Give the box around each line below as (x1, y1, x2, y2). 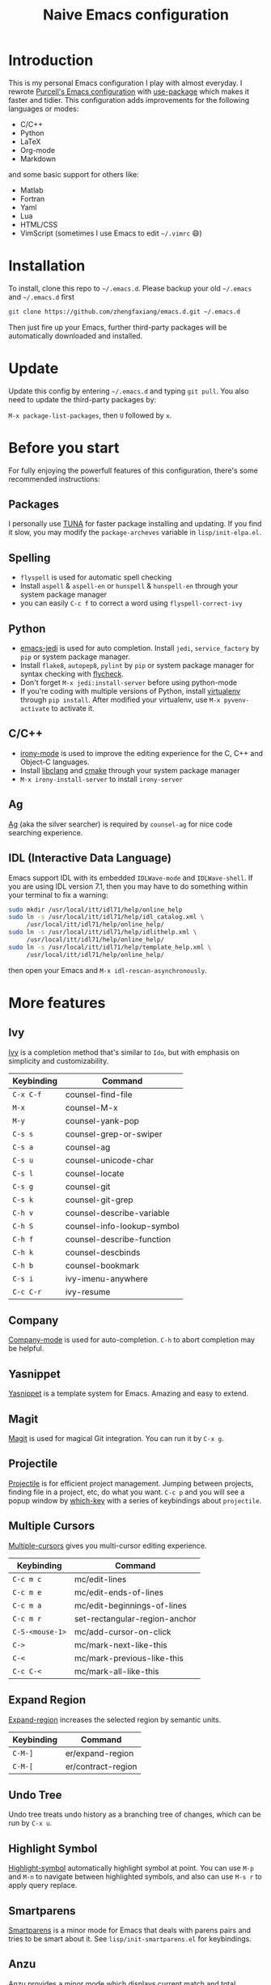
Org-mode (19, 145, 55, 155)
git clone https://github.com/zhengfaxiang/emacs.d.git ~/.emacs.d (8, 308, 241, 316)
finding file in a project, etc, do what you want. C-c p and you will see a (8, 1487, 245, 1497)
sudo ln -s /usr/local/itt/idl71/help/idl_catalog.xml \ (8, 913, 205, 921)
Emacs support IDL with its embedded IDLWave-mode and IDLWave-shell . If (8, 873, 253, 882)
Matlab (19, 185, 44, 195)
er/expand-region (65, 1747, 134, 1758)
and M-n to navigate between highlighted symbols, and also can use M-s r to (8, 1872, 262, 1881)
